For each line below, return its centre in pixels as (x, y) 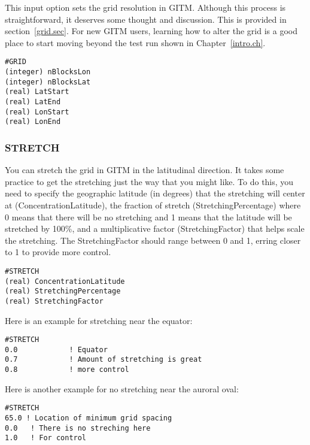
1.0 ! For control (46, 438)
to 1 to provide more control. (58, 252)
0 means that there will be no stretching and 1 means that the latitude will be (148, 217)
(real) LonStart (37, 112)
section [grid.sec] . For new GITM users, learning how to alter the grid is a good (151, 31)
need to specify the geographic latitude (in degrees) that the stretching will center (155, 193)
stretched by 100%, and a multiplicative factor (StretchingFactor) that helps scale (155, 228)
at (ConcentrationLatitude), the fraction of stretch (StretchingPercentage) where (153, 205)
